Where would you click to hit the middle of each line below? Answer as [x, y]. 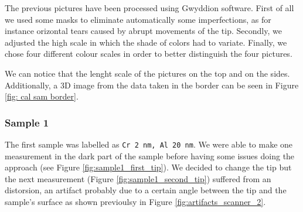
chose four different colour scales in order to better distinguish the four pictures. [149, 54]
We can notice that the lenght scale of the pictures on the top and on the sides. [147, 73]
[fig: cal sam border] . [42, 96]
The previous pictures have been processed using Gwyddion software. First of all [149, 8]
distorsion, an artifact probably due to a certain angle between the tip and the [146, 190]
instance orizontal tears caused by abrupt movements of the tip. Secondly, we [143, 31]
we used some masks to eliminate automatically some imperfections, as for [138, 19]
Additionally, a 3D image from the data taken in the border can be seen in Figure [152, 85]
